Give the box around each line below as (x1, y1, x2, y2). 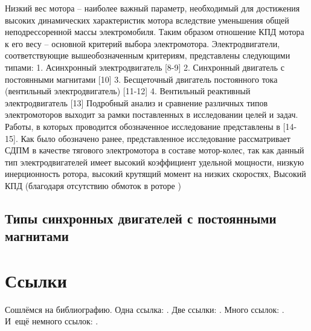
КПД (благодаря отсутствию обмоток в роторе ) (5, 179, 181, 191)
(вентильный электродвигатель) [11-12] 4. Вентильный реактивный (5, 85, 251, 97)
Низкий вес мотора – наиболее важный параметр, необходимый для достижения (5, 2, 300, 14)
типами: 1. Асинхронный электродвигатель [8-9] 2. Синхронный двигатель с (5, 60, 284, 73)
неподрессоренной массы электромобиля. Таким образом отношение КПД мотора (5, 25, 304, 38)
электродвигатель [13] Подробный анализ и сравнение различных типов (5, 96, 268, 109)
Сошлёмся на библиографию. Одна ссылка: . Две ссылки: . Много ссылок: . (5, 303, 284, 315)
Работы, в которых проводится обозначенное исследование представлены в (5, 120, 280, 132)
